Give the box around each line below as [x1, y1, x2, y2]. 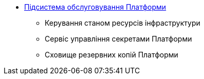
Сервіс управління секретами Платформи [45, 34, 192, 43]
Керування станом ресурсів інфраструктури [45, 18, 200, 27]
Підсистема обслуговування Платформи [24, 3, 166, 11]
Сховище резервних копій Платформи [45, 50, 178, 59]
